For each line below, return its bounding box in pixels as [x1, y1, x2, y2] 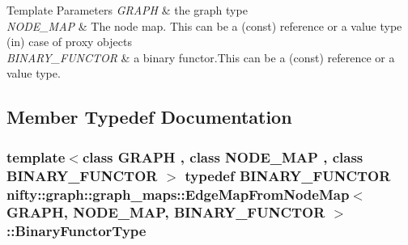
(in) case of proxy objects [6, 33, 132, 50]
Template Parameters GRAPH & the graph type [6, 2, 248, 18]
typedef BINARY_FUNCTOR [185, 165, 391, 185]
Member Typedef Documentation [6, 104, 292, 129]
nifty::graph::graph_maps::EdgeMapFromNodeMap [6, 184, 350, 204]
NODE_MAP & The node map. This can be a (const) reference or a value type [6, 17, 402, 34]
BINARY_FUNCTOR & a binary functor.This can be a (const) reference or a [6, 49, 395, 65]
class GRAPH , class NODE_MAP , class [82, 146, 363, 167]
